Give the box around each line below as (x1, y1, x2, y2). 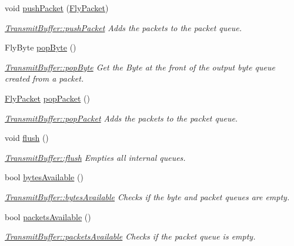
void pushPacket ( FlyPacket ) (5, 2, 109, 14)
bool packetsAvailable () (5, 210, 91, 223)
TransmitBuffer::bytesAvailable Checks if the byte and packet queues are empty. (5, 190, 290, 203)
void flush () (5, 132, 49, 144)
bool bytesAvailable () (5, 171, 83, 183)
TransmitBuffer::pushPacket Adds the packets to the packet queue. (5, 21, 242, 33)
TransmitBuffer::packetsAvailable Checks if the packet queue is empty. (5, 230, 256, 242)
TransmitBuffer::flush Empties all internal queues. (5, 151, 186, 163)
